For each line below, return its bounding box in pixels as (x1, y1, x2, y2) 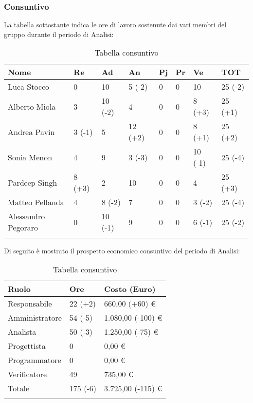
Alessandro (8, 211, 45, 222)
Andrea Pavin (8, 126, 55, 137)
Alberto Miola (8, 100, 56, 112)
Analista (8, 326, 36, 337)
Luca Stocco (8, 81, 50, 93)
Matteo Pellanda (8, 196, 64, 208)
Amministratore (8, 312, 62, 323)
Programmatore (8, 354, 61, 365)
